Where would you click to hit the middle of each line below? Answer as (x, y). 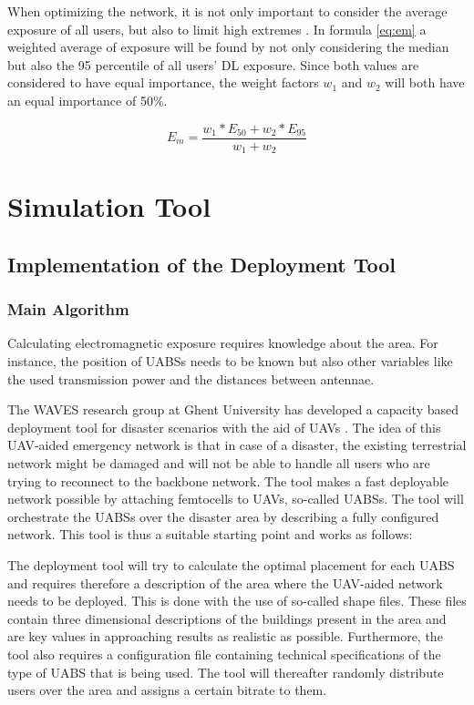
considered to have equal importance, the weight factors (163, 82)
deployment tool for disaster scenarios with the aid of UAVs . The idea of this (224, 427)
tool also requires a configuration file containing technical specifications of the (224, 654)
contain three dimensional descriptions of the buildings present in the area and (227, 618)
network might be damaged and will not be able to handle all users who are (219, 463)
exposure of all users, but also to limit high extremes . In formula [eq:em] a (217, 29)
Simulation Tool (109, 206)
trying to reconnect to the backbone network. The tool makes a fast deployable (228, 480)
